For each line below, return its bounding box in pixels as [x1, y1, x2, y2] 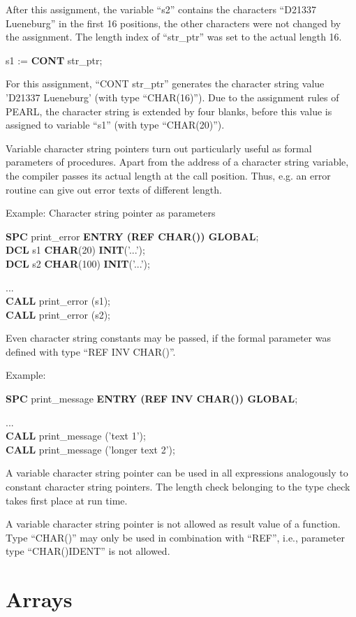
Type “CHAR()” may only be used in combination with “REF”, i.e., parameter [6, 530, 345, 544]
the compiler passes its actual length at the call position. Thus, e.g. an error [6, 168, 331, 182]
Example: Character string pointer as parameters [6, 205, 216, 220]
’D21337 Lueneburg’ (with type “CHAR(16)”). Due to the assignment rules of [6, 89, 339, 104]
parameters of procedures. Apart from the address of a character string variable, [6, 154, 349, 169]
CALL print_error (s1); [6, 293, 110, 308]
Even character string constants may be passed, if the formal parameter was [6, 331, 331, 345]
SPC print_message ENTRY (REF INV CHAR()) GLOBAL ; [6, 391, 298, 406]
